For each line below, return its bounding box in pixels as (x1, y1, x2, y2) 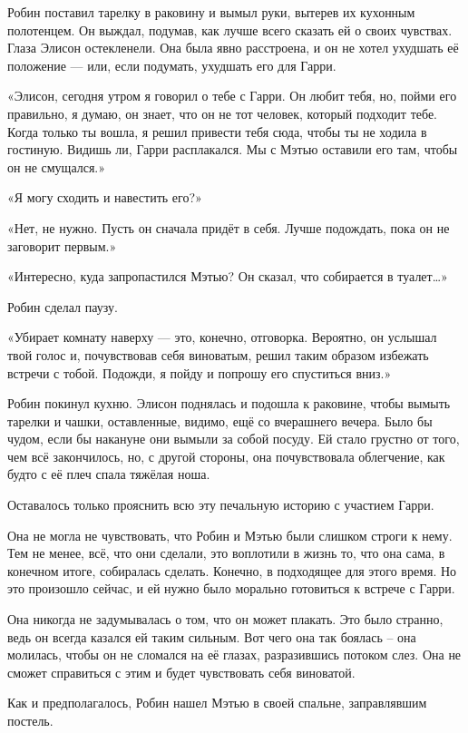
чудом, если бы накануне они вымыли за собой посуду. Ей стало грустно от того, (7, 429, 460, 448)
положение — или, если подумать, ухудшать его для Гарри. (7, 55, 336, 74)
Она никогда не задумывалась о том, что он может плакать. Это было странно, (7, 610, 444, 629)
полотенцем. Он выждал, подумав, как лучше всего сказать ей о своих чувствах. (7, 20, 453, 39)
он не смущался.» (7, 157, 106, 176)
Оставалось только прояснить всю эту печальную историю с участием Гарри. (7, 495, 434, 514)
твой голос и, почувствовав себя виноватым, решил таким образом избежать (7, 345, 429, 364)
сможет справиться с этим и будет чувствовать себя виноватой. (7, 662, 356, 681)
